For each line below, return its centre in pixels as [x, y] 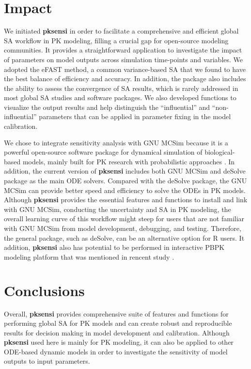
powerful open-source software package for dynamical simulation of [103, 152]
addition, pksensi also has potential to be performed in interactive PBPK [114, 247]
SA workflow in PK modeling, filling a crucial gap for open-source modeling [116, 40]
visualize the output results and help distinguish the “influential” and [107, 107]
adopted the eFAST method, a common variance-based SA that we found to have [125, 69]
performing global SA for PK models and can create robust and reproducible [118, 323]
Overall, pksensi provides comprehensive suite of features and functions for [116, 313]
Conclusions [44, 290]
